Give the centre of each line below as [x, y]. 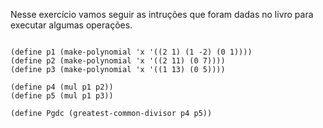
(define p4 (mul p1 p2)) [62, 87]
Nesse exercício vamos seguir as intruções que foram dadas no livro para [162, 14]
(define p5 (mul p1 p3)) [62, 96]
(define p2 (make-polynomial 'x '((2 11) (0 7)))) [118, 61]
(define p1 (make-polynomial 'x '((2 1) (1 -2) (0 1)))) [131, 52]
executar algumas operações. [71, 25]
